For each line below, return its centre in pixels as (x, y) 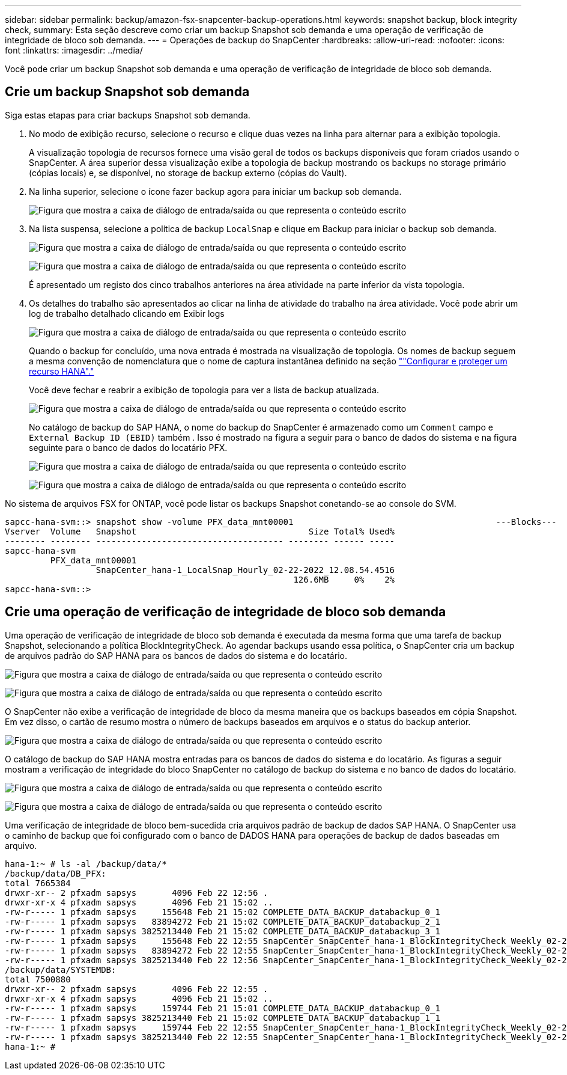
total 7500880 (38, 979)
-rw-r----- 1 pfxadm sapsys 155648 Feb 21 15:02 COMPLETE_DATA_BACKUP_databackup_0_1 (223, 912)
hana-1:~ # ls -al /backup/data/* (86, 864)
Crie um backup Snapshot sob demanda (127, 92)
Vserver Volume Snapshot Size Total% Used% (200, 531)
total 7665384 (38, 883)
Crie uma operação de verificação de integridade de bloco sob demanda (226, 612)
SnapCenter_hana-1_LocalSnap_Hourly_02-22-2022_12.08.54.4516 (245, 570)
